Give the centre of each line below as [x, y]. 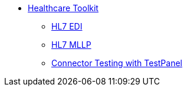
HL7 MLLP [71, 45]
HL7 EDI [67, 26]
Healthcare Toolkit [63, 8]
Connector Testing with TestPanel [117, 63]
